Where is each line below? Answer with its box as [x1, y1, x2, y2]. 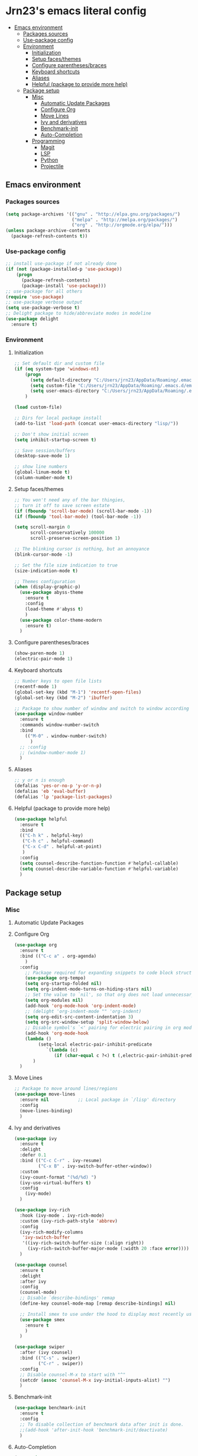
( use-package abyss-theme [20, 590, 83, 596]
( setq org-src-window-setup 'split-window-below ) [25, 1020, 150, 1025]
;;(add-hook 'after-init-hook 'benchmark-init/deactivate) [20, 1427, 168, 1433]
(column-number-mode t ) [14, 475, 73, 481]
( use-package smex [20, 1316, 65, 1322]
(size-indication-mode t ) [14, 568, 78, 574]
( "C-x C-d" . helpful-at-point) [22, 844, 102, 850]
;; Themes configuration [14, 578, 76, 584]
